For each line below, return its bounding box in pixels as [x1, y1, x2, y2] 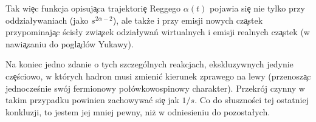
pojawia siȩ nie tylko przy [209, 2, 305, 14]
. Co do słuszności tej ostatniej [194, 93, 309, 106]
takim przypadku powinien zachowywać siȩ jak [5, 93, 179, 106]
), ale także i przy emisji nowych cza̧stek [112, 13, 263, 26]
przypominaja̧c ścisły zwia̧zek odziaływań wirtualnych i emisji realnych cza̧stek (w [5, 25, 310, 38]
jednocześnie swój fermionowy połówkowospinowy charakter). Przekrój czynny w [5, 81, 305, 94]
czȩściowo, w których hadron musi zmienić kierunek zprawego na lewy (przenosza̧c [5, 69, 311, 82]
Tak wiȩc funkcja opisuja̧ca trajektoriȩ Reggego [5, 2, 181, 14]
